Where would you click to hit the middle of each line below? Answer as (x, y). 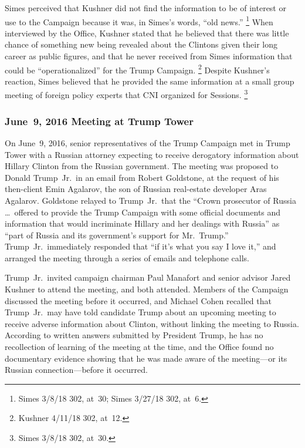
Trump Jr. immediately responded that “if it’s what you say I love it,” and (140, 246)
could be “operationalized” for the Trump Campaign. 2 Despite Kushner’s (137, 69)
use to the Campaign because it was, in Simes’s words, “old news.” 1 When (139, 21)
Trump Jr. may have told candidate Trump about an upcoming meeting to (140, 312)
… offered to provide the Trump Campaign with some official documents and (143, 212)
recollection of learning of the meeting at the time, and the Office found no (139, 347)
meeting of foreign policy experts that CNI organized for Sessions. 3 (126, 94)
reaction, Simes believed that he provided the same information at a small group (150, 81)
